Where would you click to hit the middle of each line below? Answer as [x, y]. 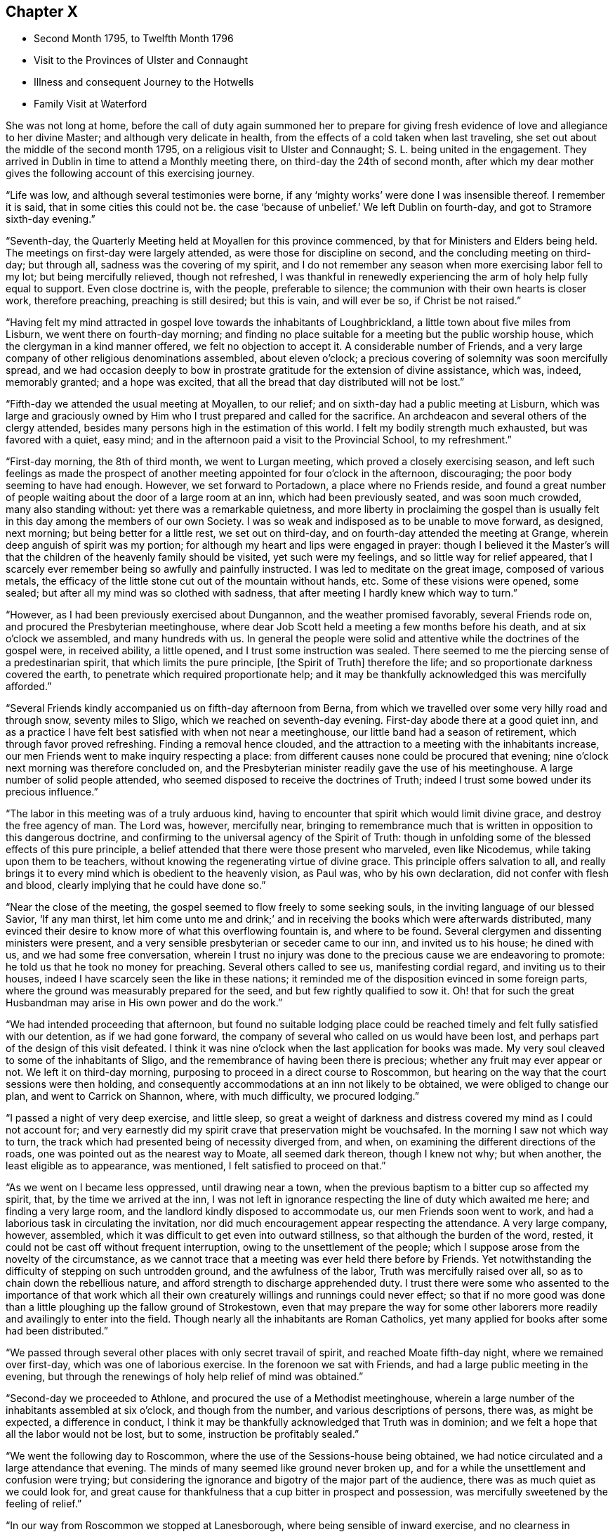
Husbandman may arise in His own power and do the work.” [144, 1003]
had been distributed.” [57, 1331]
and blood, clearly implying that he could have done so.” [136, 885]
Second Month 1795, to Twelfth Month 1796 [134, 39]
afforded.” [29, 687]
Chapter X [42, 12]
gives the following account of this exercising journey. [130, 174]
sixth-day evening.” [51, 219]
